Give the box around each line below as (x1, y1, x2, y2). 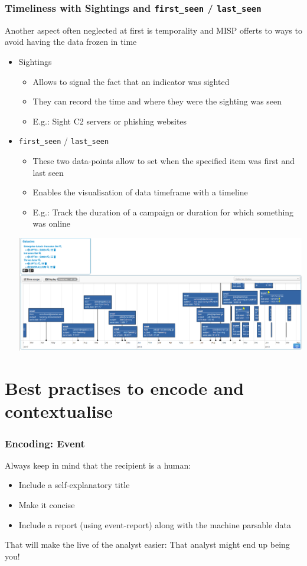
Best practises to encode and (5, 376, 244, 400)
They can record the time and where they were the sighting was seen (32, 95, 282, 107)
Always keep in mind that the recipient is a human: (5, 459, 191, 471)
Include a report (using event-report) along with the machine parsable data (18, 518, 291, 531)
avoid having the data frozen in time (5, 35, 137, 48)
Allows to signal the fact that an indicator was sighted (32, 75, 230, 87)
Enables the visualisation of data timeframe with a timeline (32, 186, 248, 198)
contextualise (5, 399, 113, 423)
